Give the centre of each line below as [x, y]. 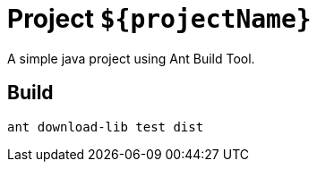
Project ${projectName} [159, 19]
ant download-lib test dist [106, 127]
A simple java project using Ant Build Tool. [131, 58]
